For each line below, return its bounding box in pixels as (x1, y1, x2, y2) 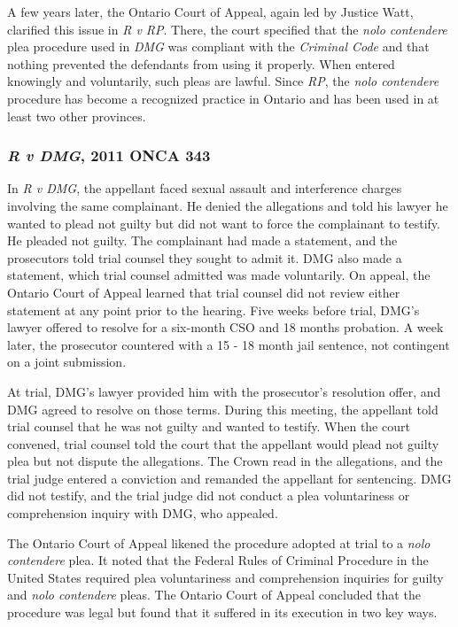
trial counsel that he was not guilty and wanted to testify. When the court (7, 417, 410, 436)
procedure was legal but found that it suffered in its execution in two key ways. (7, 603, 438, 622)
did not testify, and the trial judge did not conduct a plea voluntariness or (7, 486, 410, 505)
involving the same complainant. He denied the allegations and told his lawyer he (7, 196, 448, 214)
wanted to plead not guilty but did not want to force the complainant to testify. (7, 213, 440, 232)
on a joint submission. (7, 352, 127, 371)
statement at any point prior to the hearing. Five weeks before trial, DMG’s (7, 300, 420, 319)
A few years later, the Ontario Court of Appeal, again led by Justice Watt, (7, 3, 414, 20)
